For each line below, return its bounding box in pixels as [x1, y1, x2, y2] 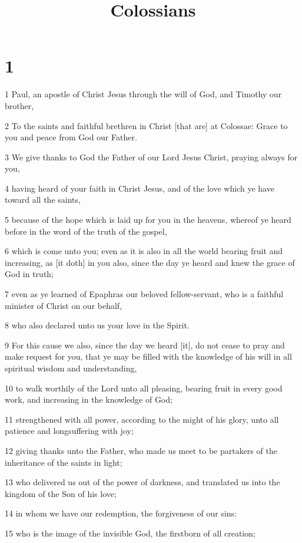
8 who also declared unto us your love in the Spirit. [5, 319, 190, 331]
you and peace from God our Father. [5, 131, 137, 143]
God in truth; [5, 268, 54, 280]
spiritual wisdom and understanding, [5, 362, 137, 374]
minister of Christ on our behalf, [5, 299, 122, 311]
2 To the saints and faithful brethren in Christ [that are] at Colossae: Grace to [5, 119, 288, 131]
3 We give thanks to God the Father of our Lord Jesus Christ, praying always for [5, 150, 298, 163]
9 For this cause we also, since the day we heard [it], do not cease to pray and [5, 338, 285, 351]
